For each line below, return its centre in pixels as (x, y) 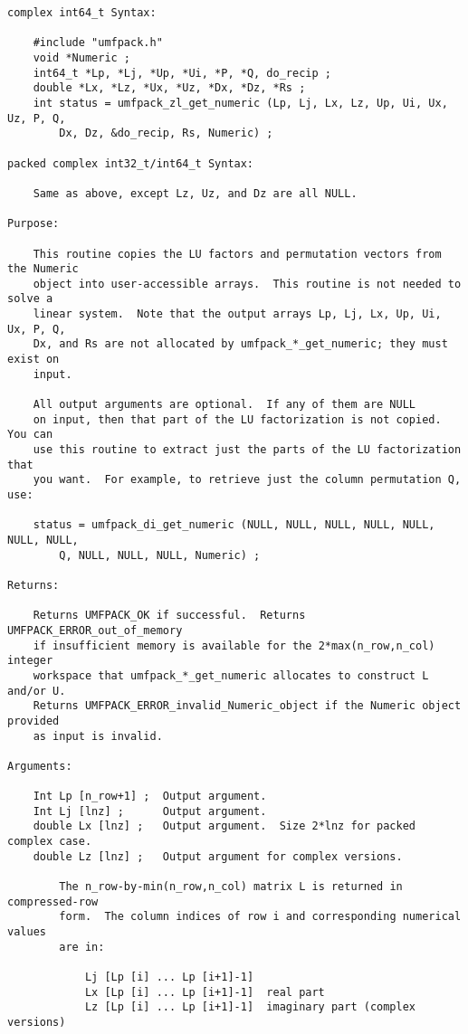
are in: (82, 947)
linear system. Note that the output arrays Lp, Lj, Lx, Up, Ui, (237, 314)
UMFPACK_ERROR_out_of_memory (95, 630)
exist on (33, 360)
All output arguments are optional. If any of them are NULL (224, 405)
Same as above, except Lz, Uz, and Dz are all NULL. (195, 193)
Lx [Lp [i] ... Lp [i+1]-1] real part (205, 992)
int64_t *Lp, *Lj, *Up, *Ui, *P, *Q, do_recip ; (182, 73)
